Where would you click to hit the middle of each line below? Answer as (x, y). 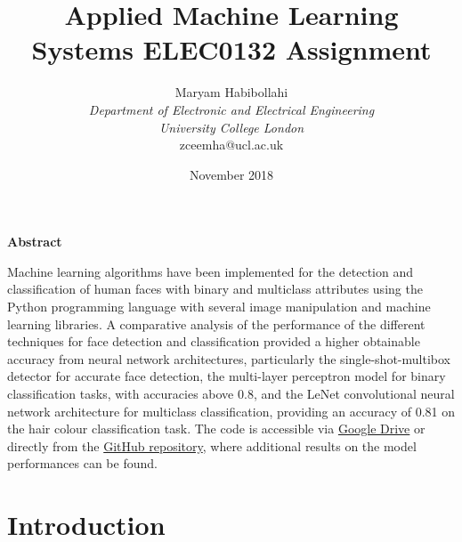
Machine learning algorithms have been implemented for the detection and (210, 271)
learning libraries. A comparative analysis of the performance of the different (216, 324)
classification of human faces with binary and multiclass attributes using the (215, 289)
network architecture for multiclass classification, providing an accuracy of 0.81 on (231, 411)
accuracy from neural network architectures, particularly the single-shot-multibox (229, 358)
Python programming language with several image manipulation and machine (219, 307)
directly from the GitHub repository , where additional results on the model (212, 445)
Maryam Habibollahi (231, 92)
